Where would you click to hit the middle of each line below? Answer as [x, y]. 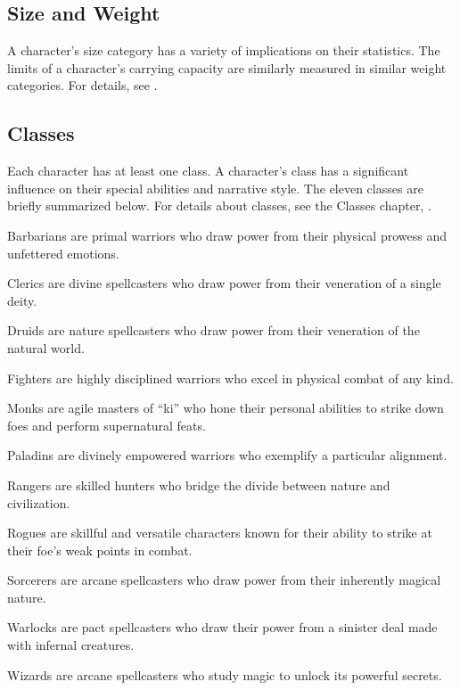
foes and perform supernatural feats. [107, 425]
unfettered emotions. [63, 253]
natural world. [46, 347]
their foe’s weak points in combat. [100, 550]
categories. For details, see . [82, 85]
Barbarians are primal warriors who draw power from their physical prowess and [227, 235]
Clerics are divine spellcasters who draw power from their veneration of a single [224, 283]
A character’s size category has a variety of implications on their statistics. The [224, 50]
